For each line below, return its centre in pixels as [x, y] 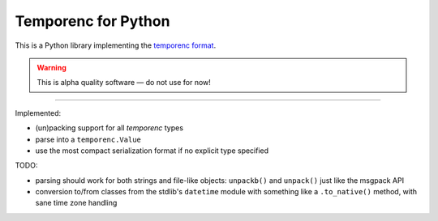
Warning [52, 67]
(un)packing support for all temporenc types [109, 128]
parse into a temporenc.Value [88, 139]
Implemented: [38, 113]
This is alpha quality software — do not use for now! [124, 83]
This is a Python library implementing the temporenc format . [116, 45]
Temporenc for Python [92, 21]
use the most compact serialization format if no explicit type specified [152, 151]
